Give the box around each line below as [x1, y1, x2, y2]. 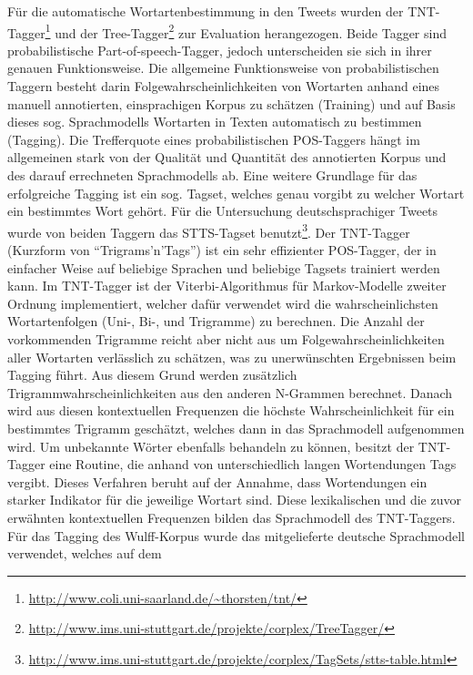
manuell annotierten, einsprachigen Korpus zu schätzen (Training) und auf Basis [7, 94, 456, 113]
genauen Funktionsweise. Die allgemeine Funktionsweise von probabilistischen [7, 58, 439, 77]
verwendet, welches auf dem [7, 544, 162, 563]
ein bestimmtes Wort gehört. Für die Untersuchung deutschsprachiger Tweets [7, 201, 438, 220]
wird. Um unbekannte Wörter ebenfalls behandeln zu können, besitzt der [7, 436, 415, 455]
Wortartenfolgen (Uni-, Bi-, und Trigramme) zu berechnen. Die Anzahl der [7, 312, 425, 331]
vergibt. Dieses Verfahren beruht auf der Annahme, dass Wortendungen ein [7, 472, 428, 491]
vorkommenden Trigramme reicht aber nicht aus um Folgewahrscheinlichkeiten [7, 330, 445, 348]
